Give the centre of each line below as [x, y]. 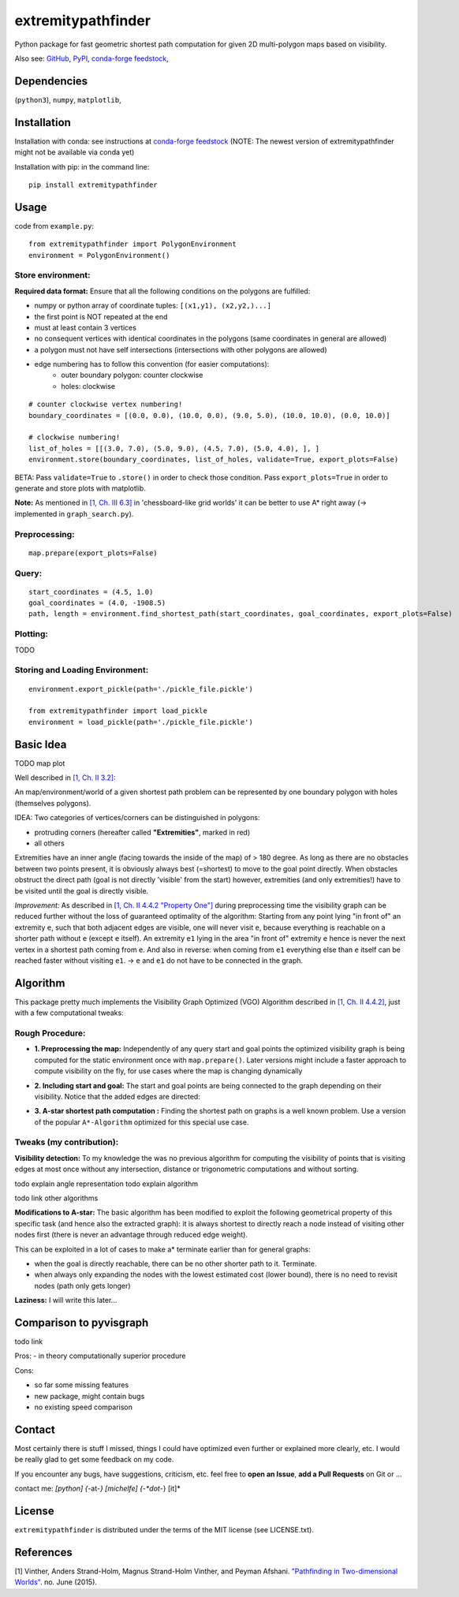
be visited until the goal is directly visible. [82, 890]
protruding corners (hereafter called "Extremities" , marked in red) [142, 832]
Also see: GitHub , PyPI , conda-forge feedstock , [91, 58]
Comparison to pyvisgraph [82, 1322]
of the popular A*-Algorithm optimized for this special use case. [142, 1122]
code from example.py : [54, 226]
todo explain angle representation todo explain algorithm [106, 1184]
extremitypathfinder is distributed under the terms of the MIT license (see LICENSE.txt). [164, 1529]
